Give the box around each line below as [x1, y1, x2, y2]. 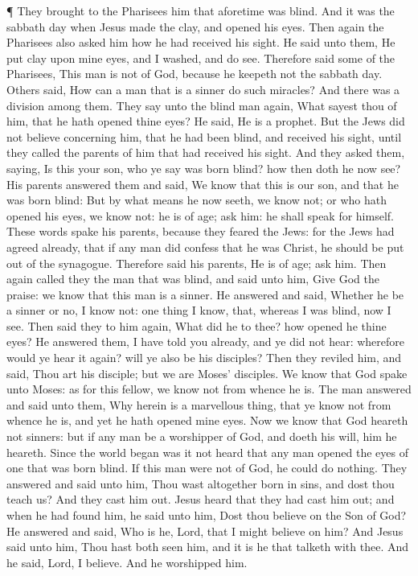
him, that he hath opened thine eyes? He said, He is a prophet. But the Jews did [6, 113, 405, 130]
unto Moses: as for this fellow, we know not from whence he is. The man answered [6, 381, 412, 397]
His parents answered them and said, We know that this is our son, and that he [6, 175, 399, 192]
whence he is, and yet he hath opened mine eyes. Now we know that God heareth [6, 412, 408, 429]
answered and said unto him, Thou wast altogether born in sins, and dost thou [6, 475, 395, 492]
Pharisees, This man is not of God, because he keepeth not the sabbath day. [6, 65, 383, 82]
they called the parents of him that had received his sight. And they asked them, [6, 144, 405, 161]
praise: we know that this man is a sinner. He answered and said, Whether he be [6, 286, 404, 302]
